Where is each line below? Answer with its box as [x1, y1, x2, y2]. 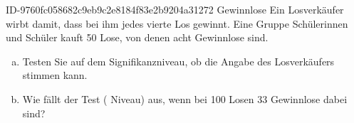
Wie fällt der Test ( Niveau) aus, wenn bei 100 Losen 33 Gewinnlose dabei [22, 91, 348, 106]
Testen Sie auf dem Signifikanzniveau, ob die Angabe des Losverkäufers [22, 53, 335, 68]
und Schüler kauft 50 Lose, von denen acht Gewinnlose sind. [6, 30, 269, 45]
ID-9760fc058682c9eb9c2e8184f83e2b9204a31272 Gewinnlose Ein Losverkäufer [6, 2, 344, 16]
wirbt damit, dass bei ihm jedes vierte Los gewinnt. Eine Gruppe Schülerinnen [6, 16, 348, 31]
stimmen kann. [22, 68, 88, 82]
